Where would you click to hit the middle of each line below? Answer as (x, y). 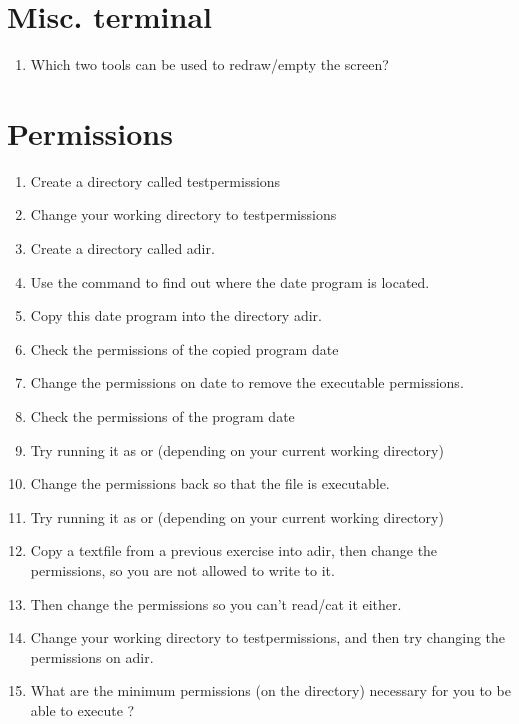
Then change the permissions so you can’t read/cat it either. (216, 603)
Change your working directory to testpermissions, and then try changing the (268, 637)
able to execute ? (82, 709)
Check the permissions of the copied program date (184, 348)
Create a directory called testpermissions (155, 180)
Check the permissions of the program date (162, 416)
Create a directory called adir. (122, 248)
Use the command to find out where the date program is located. (230, 281)
